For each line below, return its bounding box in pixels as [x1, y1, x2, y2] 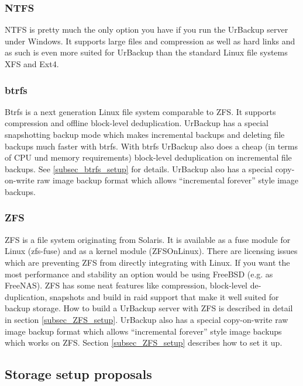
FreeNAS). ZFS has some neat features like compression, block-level [5, 279, 248, 291]
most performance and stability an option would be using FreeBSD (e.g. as [5, 267, 273, 280]
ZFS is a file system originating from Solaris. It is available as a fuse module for [5, 233, 291, 245]
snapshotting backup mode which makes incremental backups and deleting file [5, 128, 285, 140]
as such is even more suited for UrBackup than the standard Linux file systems [5, 46, 288, 58]
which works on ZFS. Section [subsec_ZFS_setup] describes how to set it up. [5, 336, 283, 349]
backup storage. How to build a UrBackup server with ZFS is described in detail [5, 302, 293, 314]
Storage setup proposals [5, 365, 152, 383]
